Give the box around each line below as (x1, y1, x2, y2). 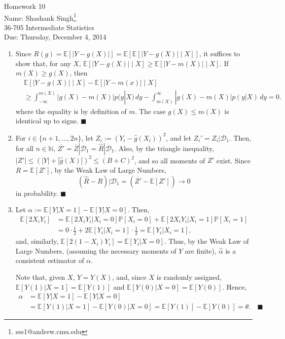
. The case (135, 106, 166, 116)
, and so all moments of (134, 155, 205, 165)
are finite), (185, 245, 216, 256)
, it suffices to (199, 48, 240, 59)
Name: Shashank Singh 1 (4, 11, 76, 23)
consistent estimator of (15, 255, 84, 265)
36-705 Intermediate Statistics (4, 22, 94, 32)
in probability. (15, 188, 58, 198)
